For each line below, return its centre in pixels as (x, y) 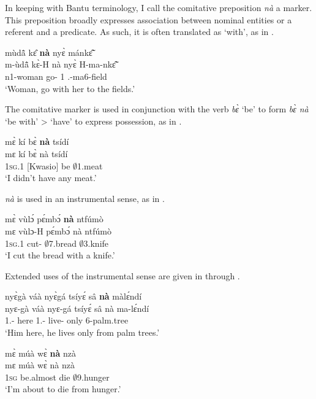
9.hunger (93, 377)
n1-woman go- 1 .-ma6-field (56, 76)
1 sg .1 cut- (24, 243)
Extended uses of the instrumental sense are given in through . (122, 275)
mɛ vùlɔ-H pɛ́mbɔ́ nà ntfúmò (58, 230)
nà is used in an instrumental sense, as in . (85, 198)
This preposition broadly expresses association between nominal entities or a (149, 19)
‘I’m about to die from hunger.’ (63, 389)
